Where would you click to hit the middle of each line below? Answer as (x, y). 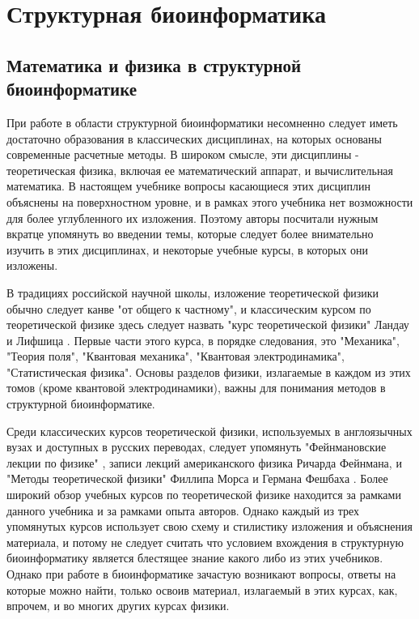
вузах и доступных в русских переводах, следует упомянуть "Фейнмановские (197, 447)
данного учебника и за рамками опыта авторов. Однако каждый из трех (183, 510)
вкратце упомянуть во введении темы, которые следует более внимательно (190, 234)
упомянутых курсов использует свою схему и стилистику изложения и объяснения (209, 526)
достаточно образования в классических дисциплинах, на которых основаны (194, 138)
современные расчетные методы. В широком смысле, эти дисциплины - (183, 154)
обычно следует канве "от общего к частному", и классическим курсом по (189, 308)
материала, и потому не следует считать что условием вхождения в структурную (205, 542)
